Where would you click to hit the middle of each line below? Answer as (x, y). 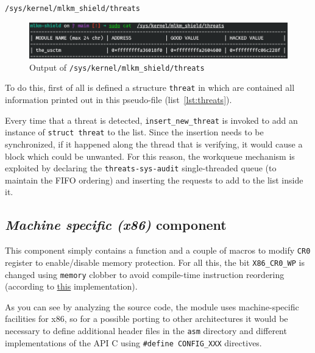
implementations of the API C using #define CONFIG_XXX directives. (133, 342)
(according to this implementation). (71, 286)
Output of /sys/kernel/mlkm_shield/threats (117, 67)
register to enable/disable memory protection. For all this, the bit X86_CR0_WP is (155, 262)
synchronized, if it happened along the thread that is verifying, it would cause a (154, 144)
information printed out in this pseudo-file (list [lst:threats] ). (119, 100)
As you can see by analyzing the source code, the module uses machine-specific (152, 306)
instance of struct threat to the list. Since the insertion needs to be (134, 132)
